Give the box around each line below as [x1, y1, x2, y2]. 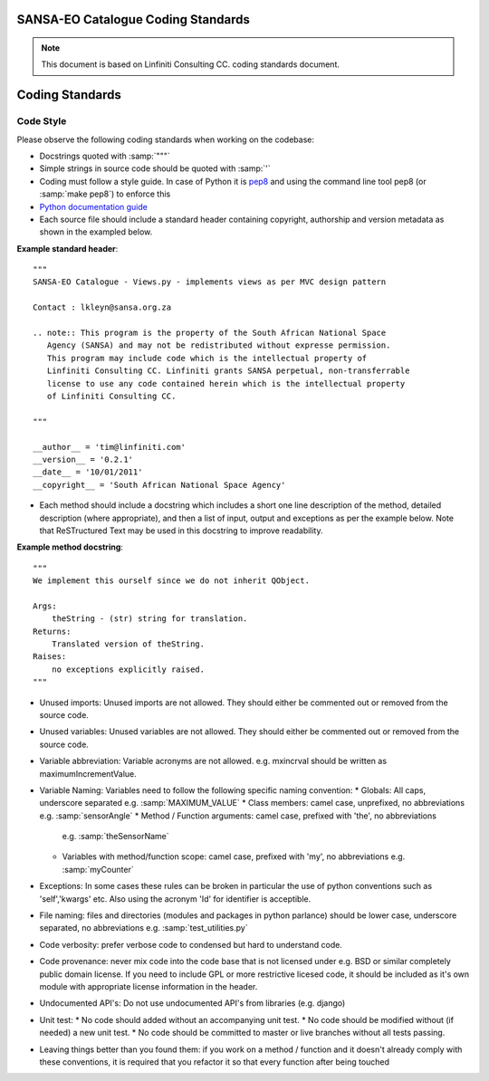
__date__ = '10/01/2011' [33, 467, 143, 477]
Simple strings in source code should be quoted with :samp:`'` [39, 163, 271, 174]
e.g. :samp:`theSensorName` [62, 831, 169, 842]
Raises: [33, 652, 67, 662]
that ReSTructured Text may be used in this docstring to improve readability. [39, 525, 323, 536]
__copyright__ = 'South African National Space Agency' [33, 480, 286, 490]
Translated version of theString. [51, 639, 206, 649]
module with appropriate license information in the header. [39, 981, 258, 991]
